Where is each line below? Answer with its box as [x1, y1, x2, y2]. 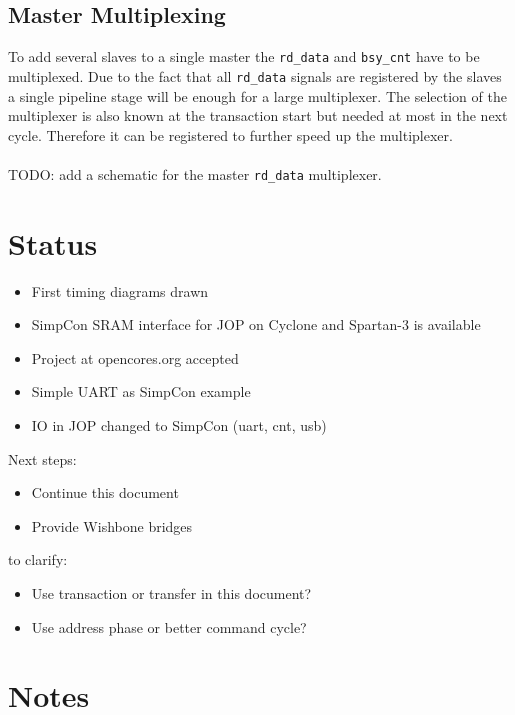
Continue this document [31, 482, 179, 503]
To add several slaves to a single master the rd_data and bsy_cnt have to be [8, 46, 480, 67]
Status [8, 222, 98, 263]
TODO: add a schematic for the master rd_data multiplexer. [8, 163, 382, 184]
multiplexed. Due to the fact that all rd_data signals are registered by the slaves [8, 65, 502, 86]
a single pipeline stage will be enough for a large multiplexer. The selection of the [8, 85, 507, 106]
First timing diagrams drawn [31, 280, 209, 301]
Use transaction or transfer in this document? [31, 583, 312, 604]
